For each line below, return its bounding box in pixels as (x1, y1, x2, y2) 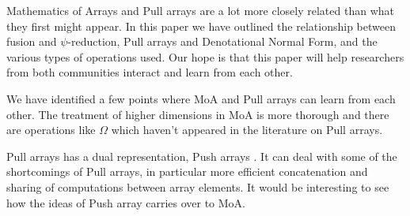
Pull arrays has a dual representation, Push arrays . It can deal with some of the (6, 147, 397, 164)
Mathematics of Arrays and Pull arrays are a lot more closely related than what (6, 2, 394, 18)
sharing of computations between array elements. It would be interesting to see (6, 178, 389, 195)
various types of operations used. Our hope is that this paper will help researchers (6, 48, 404, 65)
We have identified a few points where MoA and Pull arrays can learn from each (6, 90, 396, 106)
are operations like (6, 121, 96, 138)
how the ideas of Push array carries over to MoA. (6, 194, 245, 210)
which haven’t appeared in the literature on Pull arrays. (111, 121, 383, 138)
